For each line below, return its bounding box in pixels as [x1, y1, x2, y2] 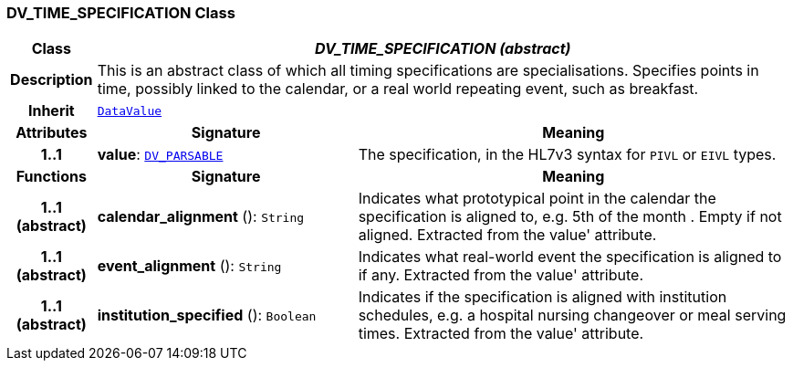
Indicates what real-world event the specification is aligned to [358, 247, 782, 267]
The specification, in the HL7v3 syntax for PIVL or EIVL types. [358, 145, 777, 164]
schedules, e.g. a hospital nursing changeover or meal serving [358, 306, 787, 325]
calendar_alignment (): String [97, 207, 305, 226]
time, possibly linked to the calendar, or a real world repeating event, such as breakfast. [97, 79, 699, 99]
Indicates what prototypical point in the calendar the [358, 189, 716, 208]
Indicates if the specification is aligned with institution [358, 288, 727, 307]
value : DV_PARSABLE [97, 145, 224, 164]
